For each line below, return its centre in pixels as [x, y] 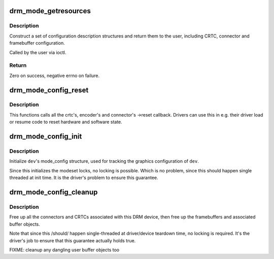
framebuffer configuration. [37, 43]
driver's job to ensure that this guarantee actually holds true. [73, 240]
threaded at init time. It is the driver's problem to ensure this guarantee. [84, 178]
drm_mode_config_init [46, 137]
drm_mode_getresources [50, 11]
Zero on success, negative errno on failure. [55, 76]
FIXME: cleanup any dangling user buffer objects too [64, 250]
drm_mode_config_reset [49, 90]
